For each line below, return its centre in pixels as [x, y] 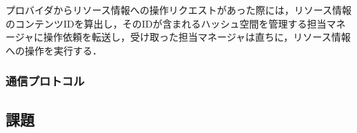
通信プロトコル [45, 81]
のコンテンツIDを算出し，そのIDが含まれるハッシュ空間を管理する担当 [166, 23]
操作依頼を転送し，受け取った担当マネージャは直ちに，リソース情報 [197, 37]
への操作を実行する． [54, 50]
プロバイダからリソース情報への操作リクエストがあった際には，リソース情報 [179, 10]
